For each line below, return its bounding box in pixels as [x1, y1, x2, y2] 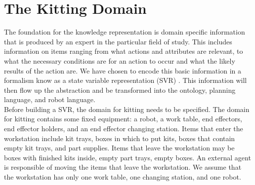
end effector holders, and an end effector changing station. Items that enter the [4, 123, 243, 134]
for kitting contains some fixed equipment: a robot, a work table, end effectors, [4, 113, 242, 124]
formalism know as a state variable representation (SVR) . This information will [4, 75, 247, 85]
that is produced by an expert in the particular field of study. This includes [4, 36, 232, 46]
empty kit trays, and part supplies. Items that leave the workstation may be [4, 143, 235, 153]
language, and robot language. [4, 94, 95, 105]
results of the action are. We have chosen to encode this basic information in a [4, 65, 241, 75]
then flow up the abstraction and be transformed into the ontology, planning [4, 84, 236, 95]
